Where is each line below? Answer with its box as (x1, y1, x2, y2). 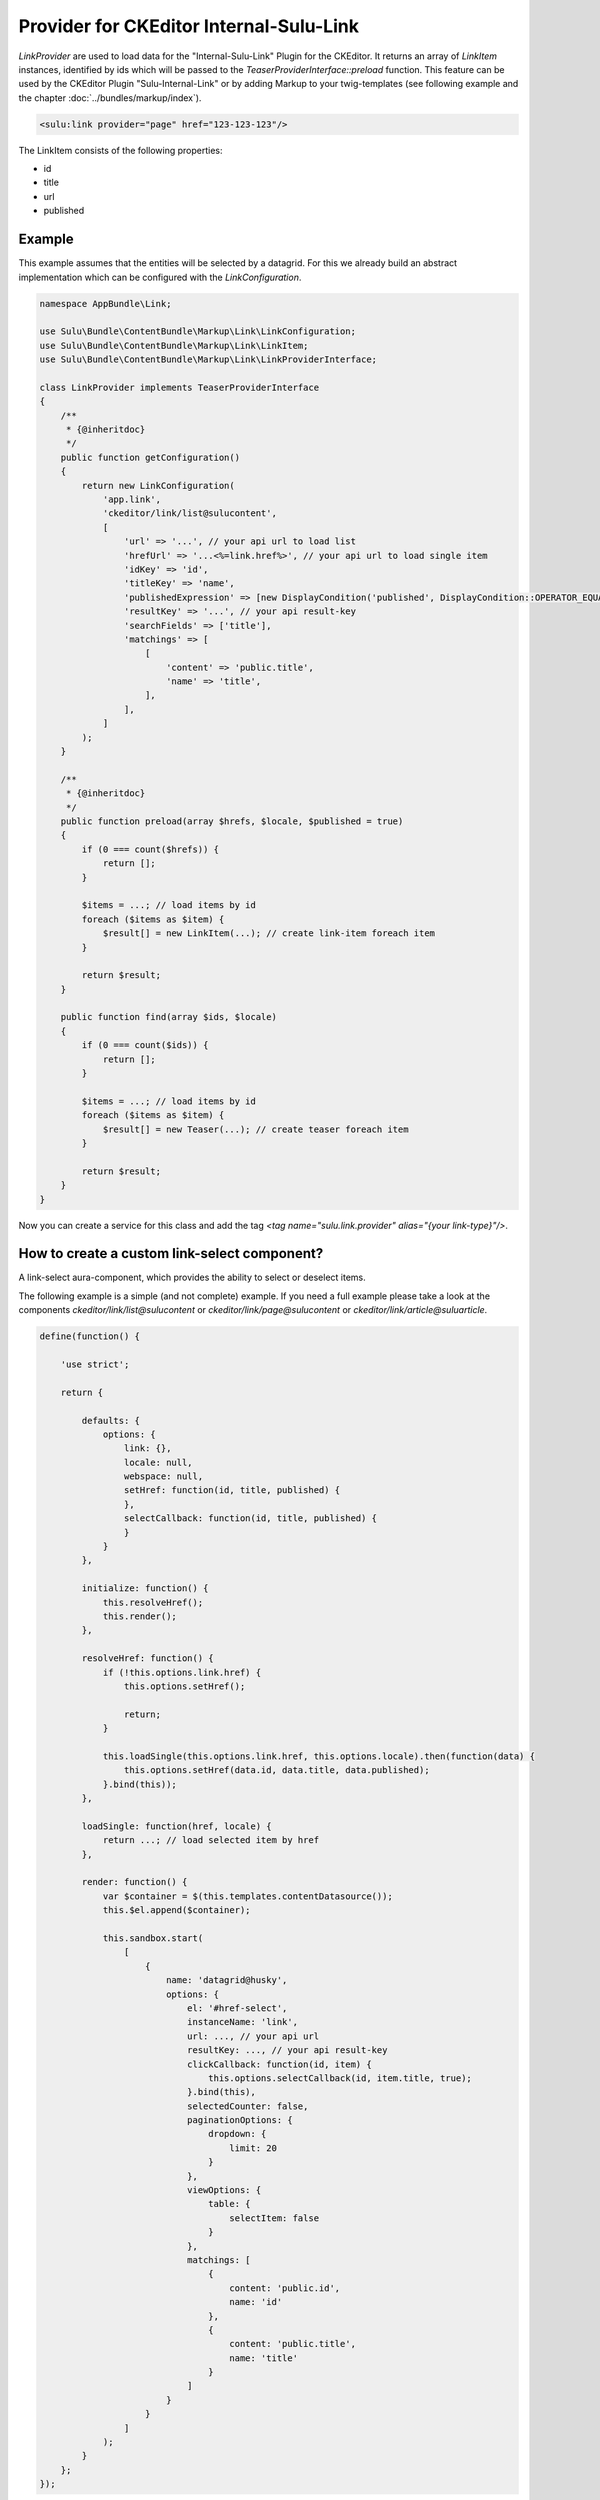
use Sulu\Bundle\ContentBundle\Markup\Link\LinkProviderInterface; (39, 354, 378, 365)
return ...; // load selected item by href (102, 1835, 320, 1846)
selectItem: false (229, 2212, 320, 2224)
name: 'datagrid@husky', (165, 1975, 288, 1986)
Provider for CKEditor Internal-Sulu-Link (18, 15, 360, 37)
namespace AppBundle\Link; (39, 298, 172, 309)
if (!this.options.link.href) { (102, 1666, 262, 1678)
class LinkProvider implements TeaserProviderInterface (39, 381, 320, 393)
